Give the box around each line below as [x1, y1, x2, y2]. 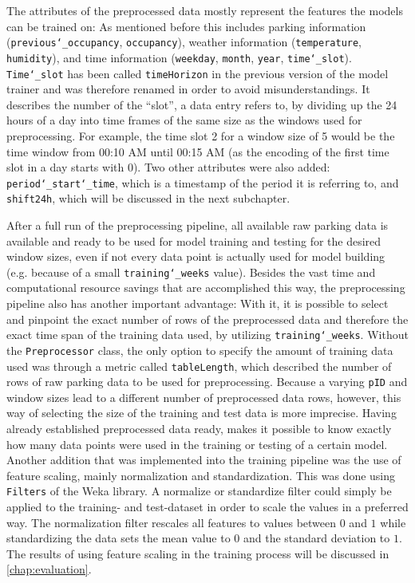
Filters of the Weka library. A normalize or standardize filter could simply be [6, 483, 392, 499]
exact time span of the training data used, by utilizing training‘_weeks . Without [6, 326, 409, 343]
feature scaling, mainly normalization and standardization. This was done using [6, 467, 396, 483]
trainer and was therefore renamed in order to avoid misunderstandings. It [6, 81, 370, 97]
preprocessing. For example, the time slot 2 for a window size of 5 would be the [6, 127, 395, 144]
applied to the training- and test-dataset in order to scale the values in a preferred [6, 498, 409, 515]
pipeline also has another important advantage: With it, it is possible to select [6, 295, 389, 312]
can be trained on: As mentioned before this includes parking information [6, 18, 366, 34]
